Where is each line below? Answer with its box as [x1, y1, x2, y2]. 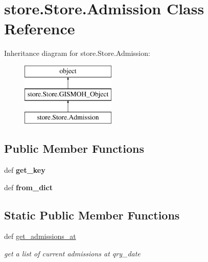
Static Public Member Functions [4, 207, 180, 223]
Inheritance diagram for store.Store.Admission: [4, 48, 150, 58]
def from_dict [4, 182, 53, 192]
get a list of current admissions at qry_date [4, 248, 141, 259]
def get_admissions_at [4, 231, 76, 241]
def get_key [4, 165, 45, 175]
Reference [4, 18, 75, 39]
